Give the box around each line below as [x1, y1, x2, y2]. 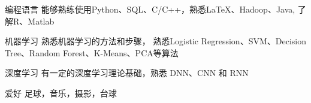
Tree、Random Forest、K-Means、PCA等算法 [5, 46, 179, 59]
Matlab [28, 14, 55, 27]
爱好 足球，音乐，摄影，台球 [5, 86, 117, 99]
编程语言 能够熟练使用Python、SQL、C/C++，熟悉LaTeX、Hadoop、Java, [5, 3, 295, 15]
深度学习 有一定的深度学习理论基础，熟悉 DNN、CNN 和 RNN [5, 66, 249, 79]
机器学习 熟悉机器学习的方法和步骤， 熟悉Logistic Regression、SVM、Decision [5, 35, 306, 47]
